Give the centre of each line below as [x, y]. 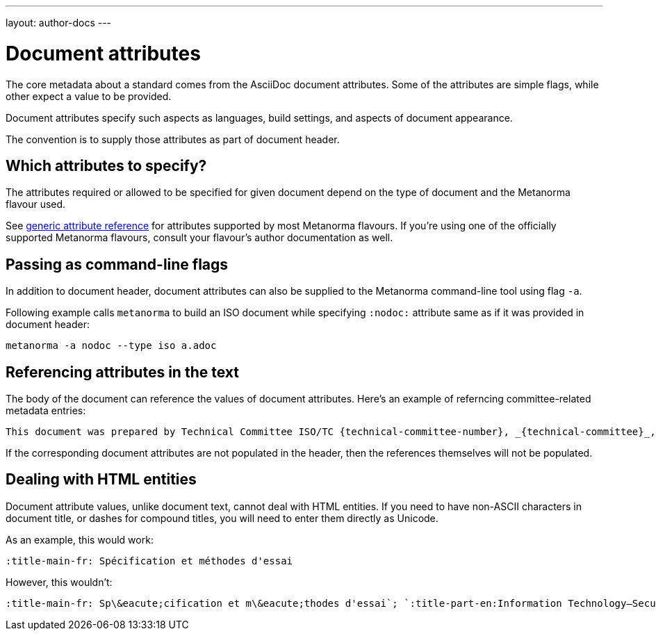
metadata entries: [46, 411]
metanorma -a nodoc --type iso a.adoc [111, 346]
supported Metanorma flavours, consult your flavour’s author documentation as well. [199, 238]
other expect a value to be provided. [89, 96]
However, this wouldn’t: [59, 582]
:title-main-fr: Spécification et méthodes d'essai [149, 561]
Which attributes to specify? [106, 165]
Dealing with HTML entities [101, 480]
